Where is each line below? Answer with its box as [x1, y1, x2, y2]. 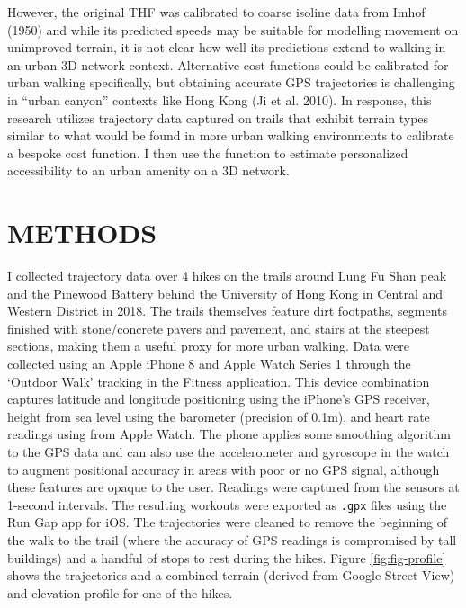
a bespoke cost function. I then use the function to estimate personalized [7, 143, 408, 162]
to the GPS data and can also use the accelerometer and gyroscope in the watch [7, 443, 450, 460]
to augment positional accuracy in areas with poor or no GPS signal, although [7, 460, 440, 478]
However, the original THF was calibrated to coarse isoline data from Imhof [7, 3, 426, 21]
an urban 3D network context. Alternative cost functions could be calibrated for [7, 55, 449, 74]
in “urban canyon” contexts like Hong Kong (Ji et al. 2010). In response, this [7, 90, 432, 109]
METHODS [7, 214, 157, 251]
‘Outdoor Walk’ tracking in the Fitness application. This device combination [7, 371, 430, 390]
